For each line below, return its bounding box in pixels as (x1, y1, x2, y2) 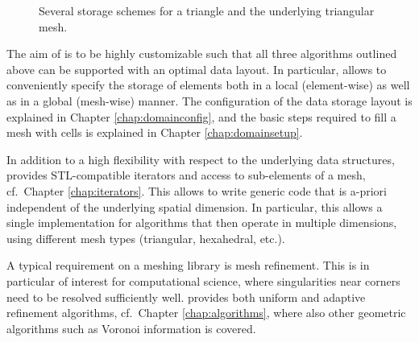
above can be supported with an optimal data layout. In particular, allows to (6, 60, 387, 77)
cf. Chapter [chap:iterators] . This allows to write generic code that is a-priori (6, 182, 387, 199)
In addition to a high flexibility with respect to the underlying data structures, (6, 150, 395, 167)
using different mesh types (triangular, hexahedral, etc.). (6, 229, 285, 246)
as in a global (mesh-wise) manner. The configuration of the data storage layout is (6, 92, 413, 109)
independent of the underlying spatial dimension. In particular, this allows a (6, 198, 383, 215)
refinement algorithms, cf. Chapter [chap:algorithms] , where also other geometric (6, 304, 406, 321)
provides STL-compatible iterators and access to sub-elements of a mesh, (6, 167, 366, 183)
